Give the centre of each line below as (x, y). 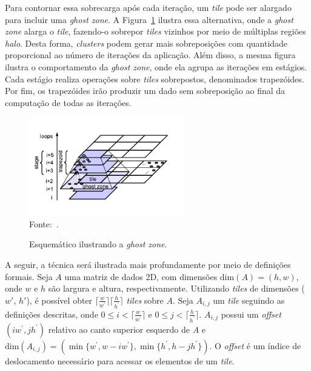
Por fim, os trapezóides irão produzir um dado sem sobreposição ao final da (145, 91)
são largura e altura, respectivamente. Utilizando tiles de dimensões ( (176, 288)
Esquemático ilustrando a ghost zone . (98, 244)
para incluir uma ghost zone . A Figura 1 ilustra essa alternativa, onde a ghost (149, 19)
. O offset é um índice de (255, 345)
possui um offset (251, 314)
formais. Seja (29, 276)
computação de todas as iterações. (68, 102)
